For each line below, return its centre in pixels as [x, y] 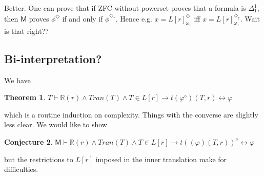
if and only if [83, 18]
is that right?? [26, 31]
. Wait [250, 18]
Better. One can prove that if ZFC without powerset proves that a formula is [125, 8]
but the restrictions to [39, 159]
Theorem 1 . [25, 97]
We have [17, 80]
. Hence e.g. [134, 18]
